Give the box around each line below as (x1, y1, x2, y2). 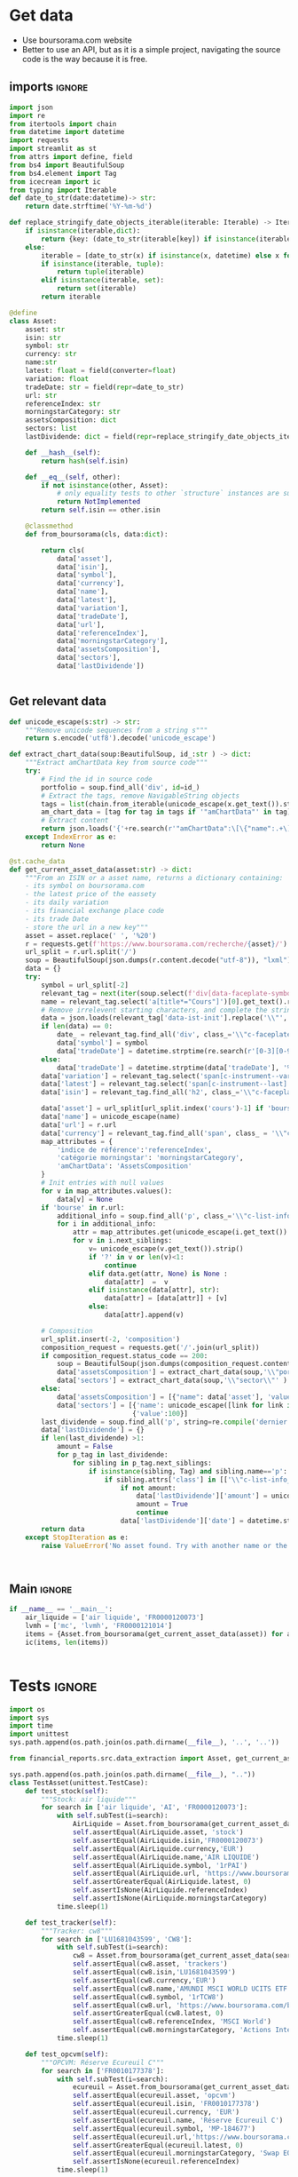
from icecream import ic (9, 177, 101, 187)
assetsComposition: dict (25, 416, 117, 425)
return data (41, 1524, 86, 1533)
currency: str (25, 350, 77, 359)
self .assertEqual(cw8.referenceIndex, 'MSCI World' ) (72, 2017, 272, 2026)
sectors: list (25, 424, 77, 433)
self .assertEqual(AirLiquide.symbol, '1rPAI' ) (72, 1861, 248, 1870)
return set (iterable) (56, 284, 137, 293)
